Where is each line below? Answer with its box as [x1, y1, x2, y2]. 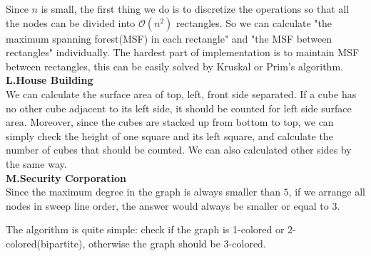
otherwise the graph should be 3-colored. [88, 235, 266, 250]
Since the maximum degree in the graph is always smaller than [6, 184, 280, 199]
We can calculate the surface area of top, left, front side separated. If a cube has [6, 86, 357, 101]
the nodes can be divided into [6, 15, 136, 30]
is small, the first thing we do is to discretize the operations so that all [41, 1, 350, 16]
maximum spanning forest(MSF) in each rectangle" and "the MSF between [6, 31, 332, 46]
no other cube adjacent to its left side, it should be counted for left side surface [6, 100, 352, 115]
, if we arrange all [288, 184, 366, 199]
